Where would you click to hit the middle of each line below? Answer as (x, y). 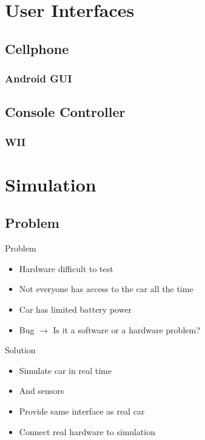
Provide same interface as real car (82, 411)
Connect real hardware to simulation (87, 431)
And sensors (42, 391)
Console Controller (65, 112)
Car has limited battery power (76, 309)
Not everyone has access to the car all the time (106, 289)
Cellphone (37, 48)
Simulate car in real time (65, 370)
